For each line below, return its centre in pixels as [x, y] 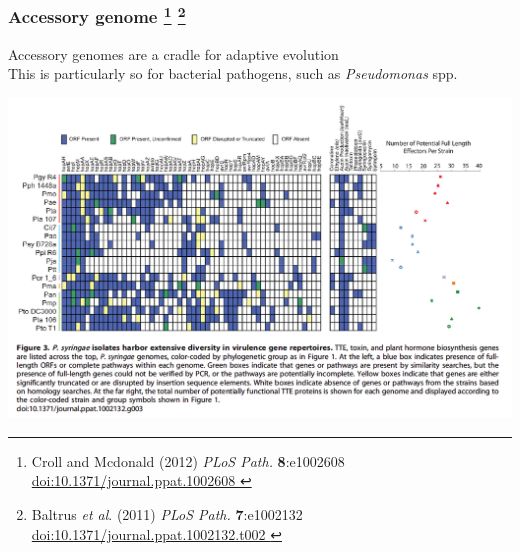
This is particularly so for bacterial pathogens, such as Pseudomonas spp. [233, 73]
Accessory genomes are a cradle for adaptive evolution [173, 53]
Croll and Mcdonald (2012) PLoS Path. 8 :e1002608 [188, 460]
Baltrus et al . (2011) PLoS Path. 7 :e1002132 [167, 514]
